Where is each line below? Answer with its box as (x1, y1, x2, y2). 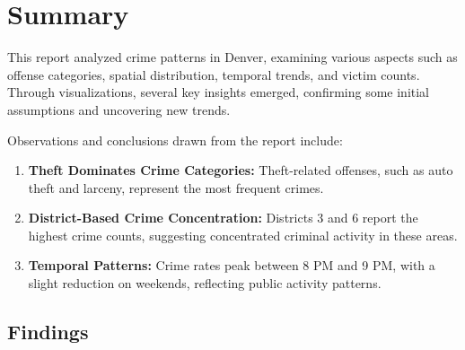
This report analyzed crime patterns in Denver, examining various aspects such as (7, 48, 458, 66)
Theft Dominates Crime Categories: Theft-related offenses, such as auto (28, 161, 453, 179)
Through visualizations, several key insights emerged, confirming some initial (7, 83, 430, 101)
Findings (7, 318, 89, 346)
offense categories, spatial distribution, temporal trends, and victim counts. (7, 65, 420, 83)
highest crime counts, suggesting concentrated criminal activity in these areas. (28, 225, 458, 244)
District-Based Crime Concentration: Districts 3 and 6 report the (28, 208, 418, 227)
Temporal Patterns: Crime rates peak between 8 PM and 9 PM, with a (28, 256, 435, 275)
